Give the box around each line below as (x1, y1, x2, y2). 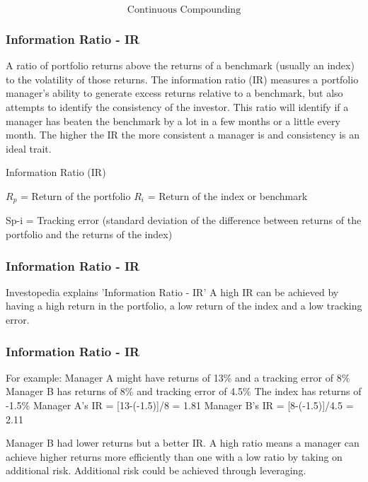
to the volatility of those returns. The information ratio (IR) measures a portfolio (6, 71, 359, 86)
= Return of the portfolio (21, 188, 131, 203)
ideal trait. (6, 141, 52, 155)
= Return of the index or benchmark (147, 188, 308, 203)
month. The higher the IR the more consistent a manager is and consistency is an (6, 127, 360, 142)
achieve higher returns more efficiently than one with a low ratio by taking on (6, 449, 343, 464)
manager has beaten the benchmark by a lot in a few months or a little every (6, 113, 340, 128)
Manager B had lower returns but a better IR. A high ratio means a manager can (6, 435, 360, 450)
